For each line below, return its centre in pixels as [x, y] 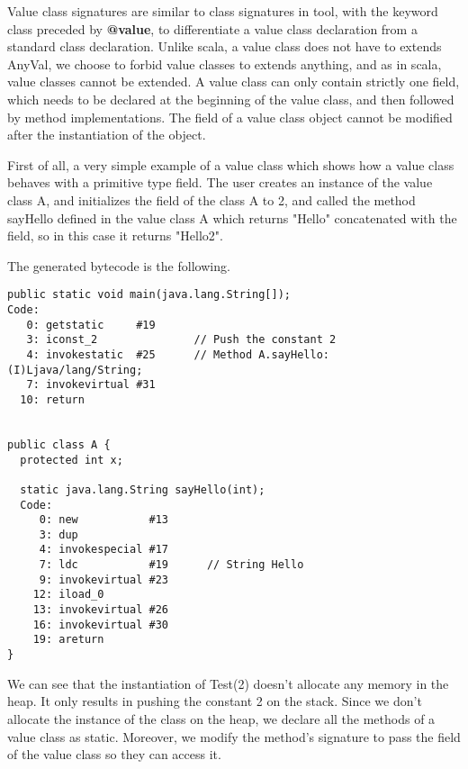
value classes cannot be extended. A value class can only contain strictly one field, [234, 81]
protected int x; [72, 460]
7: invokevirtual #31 [91, 385]
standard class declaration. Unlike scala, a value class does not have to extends [225, 46]
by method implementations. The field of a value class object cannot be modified [230, 117]
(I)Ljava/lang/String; [75, 370]
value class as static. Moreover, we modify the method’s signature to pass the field [234, 736]
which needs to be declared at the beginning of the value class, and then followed [231, 99]
